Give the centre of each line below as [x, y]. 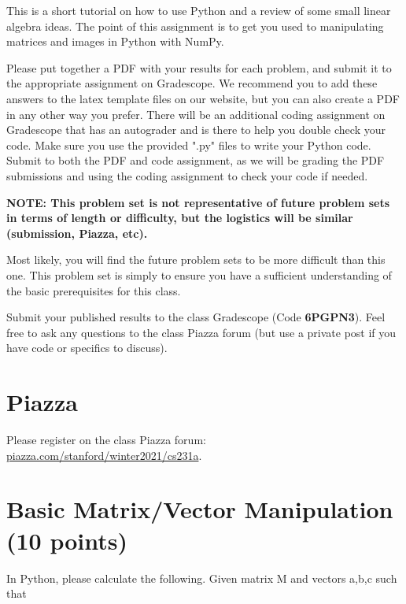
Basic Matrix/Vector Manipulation [200, 509]
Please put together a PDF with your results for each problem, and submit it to [199, 67]
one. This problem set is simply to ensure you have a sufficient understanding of [199, 274]
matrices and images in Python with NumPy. [115, 41]
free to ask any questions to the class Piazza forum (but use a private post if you [201, 332]
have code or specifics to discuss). [87, 348]
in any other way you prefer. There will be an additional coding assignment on [196, 114]
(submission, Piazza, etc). [77, 233]
